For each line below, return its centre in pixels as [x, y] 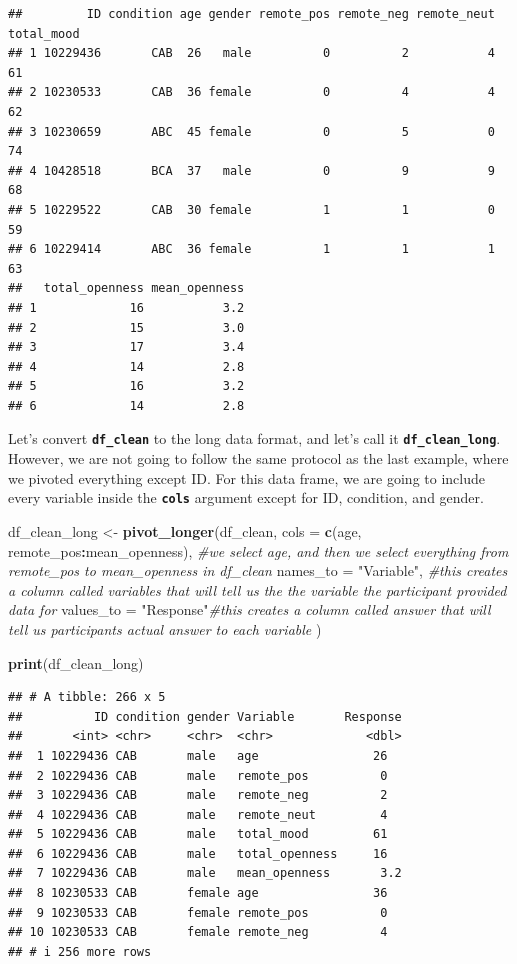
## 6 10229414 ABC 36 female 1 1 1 [251, 249]
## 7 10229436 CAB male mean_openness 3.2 [205, 873]
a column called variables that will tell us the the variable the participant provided [257, 589]
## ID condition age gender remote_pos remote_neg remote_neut [251, 14]
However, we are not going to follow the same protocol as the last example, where [258, 458]
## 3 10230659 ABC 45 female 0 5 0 [251, 131]
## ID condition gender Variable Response [205, 716]
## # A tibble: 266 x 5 [87, 697]
